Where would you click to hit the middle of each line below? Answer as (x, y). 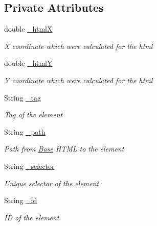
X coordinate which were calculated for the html (78, 46)
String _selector (29, 166)
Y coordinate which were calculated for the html (78, 80)
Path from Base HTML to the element (64, 149)
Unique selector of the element (52, 183)
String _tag (23, 97)
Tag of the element (33, 115)
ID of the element (32, 217)
